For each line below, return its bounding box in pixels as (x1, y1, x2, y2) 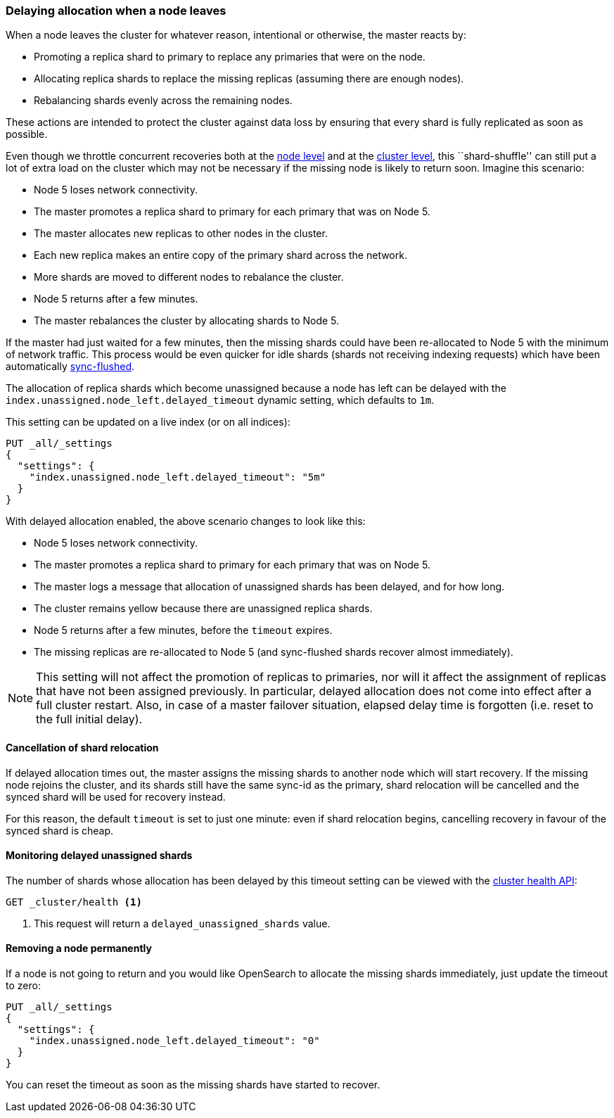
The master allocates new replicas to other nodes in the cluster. (34, 227, 328, 240)
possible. (6, 128, 48, 141)
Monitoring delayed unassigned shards (6, 849, 193, 862)
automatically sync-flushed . (6, 360, 135, 373)
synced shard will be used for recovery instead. (6, 790, 226, 803)
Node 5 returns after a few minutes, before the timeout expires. (34, 624, 333, 637)
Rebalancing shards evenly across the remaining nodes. (34, 94, 293, 107)
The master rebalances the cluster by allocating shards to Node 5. (34, 315, 340, 327)
